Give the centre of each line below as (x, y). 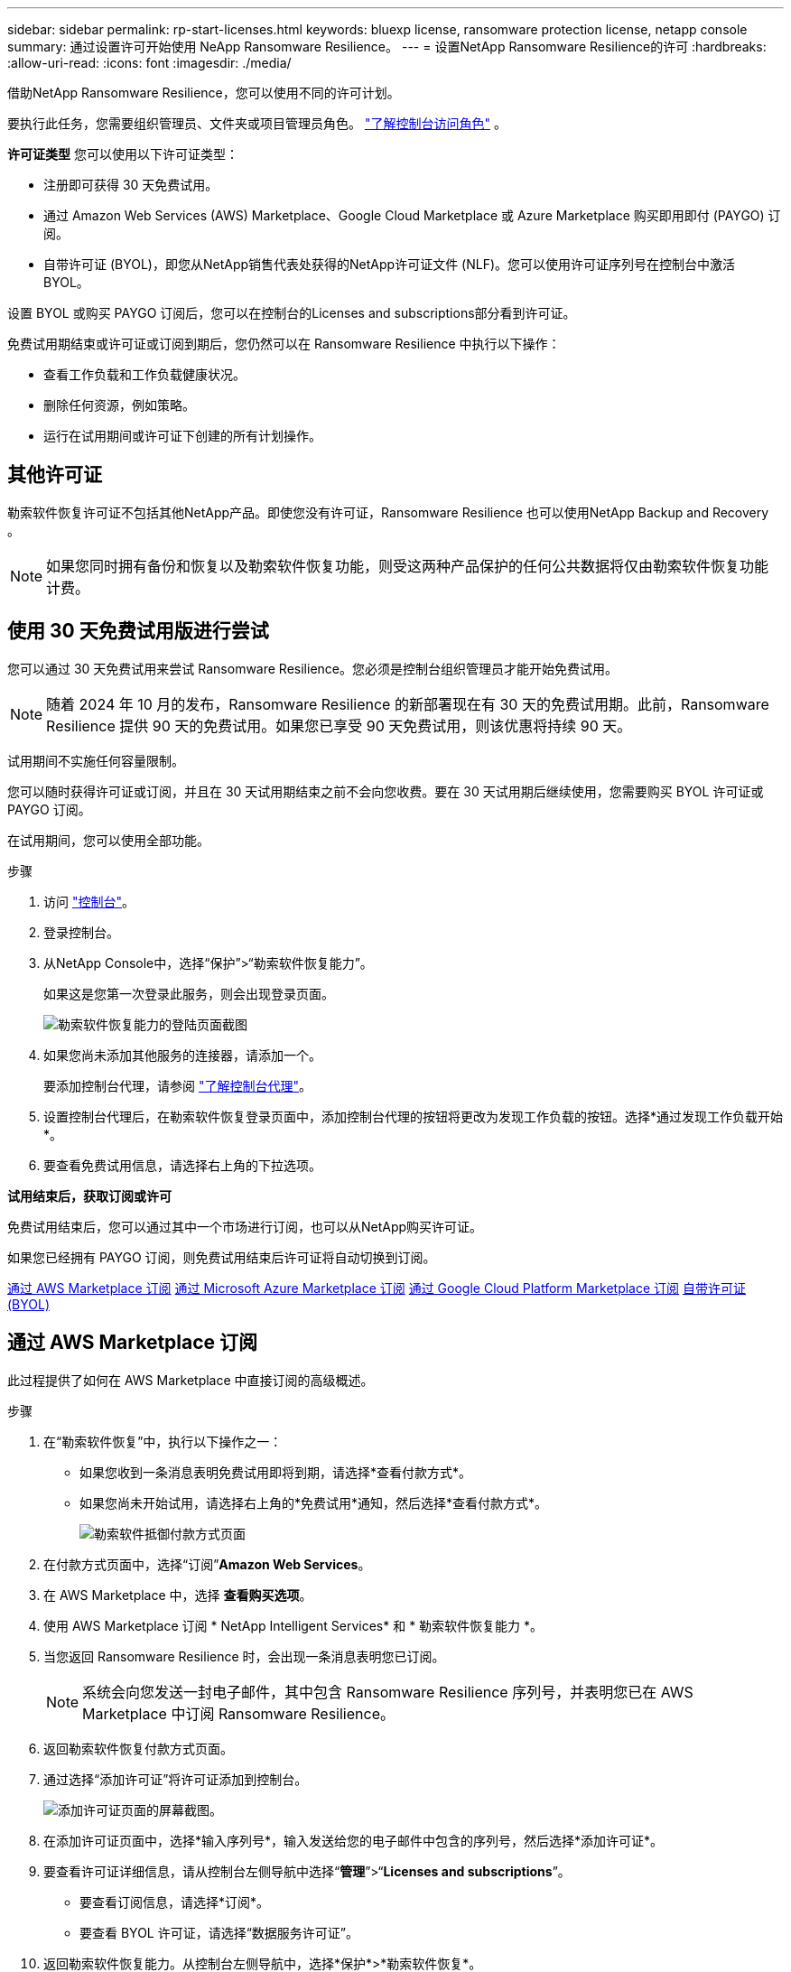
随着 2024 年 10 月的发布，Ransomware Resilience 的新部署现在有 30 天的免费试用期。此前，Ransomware (408, 704)
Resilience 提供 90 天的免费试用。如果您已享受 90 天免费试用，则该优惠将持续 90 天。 (339, 726)
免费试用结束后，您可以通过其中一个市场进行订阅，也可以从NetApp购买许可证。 (245, 1226)
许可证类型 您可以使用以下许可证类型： (123, 154)
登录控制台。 (81, 932)
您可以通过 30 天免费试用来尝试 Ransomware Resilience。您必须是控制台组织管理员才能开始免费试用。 (312, 668)
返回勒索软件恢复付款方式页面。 (138, 1748)
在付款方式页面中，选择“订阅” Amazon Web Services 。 (207, 1564)
